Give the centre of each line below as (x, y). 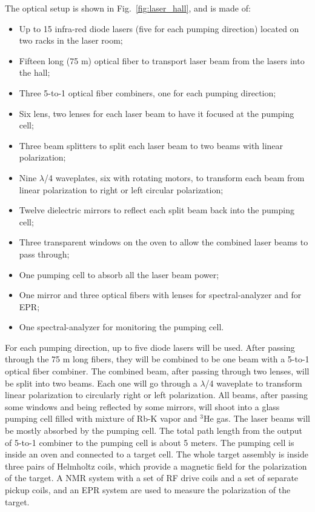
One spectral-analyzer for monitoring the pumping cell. (121, 327)
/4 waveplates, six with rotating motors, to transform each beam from (174, 177)
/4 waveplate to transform (254, 383)
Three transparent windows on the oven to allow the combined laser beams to (164, 242)
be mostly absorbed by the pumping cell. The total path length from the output (154, 431)
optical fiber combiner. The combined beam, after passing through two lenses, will (157, 371)
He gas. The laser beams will (257, 418)
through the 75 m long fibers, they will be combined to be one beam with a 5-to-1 (157, 359)
